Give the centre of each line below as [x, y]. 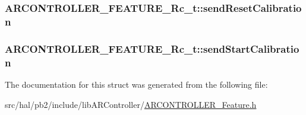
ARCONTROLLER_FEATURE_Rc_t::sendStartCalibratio [152, 48]
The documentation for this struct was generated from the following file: [136, 84]
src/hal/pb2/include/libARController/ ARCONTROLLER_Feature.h [131, 104]
